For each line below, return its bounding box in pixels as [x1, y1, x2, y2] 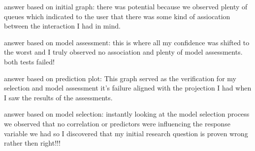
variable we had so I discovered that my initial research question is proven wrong [4, 128, 248, 138]
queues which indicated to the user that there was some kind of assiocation [4, 11, 230, 21]
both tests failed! [4, 56, 55, 66]
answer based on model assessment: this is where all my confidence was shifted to [4, 37, 250, 47]
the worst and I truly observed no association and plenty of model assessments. [4, 47, 243, 57]
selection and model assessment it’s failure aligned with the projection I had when [4, 83, 252, 93]
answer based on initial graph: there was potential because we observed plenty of [4, 1, 248, 11]
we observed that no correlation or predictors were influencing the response [4, 118, 230, 128]
